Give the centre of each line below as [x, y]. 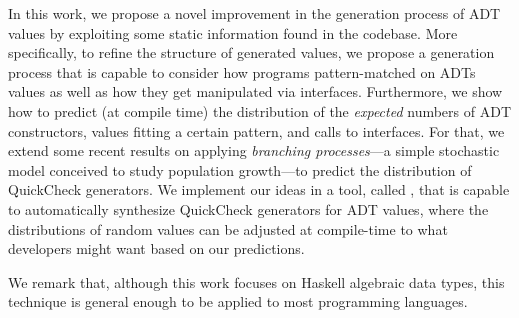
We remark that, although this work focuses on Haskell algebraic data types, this [256, 281]
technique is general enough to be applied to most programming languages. [238, 301]
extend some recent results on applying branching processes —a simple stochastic [254, 150]
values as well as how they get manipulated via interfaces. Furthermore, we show [255, 91]
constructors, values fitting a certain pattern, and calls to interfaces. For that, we [256, 130]
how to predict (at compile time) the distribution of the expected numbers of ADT [259, 110]
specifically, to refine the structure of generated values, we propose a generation [251, 52]
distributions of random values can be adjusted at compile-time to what [228, 228]
